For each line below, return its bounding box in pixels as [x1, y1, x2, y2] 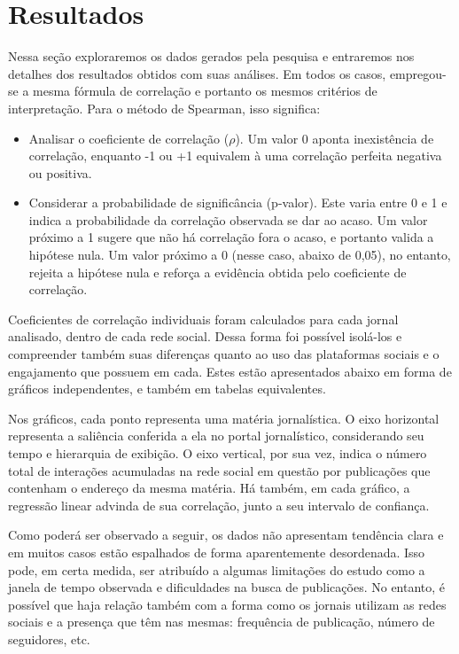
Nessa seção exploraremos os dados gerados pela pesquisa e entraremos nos [8, 47, 415, 66]
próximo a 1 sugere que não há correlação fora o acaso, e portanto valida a [28, 228, 434, 246]
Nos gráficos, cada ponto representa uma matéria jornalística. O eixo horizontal [8, 409, 440, 427]
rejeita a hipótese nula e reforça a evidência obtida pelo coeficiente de [28, 262, 407, 281]
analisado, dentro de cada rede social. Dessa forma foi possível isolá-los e [8, 327, 402, 346]
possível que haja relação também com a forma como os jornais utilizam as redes [8, 595, 447, 613]
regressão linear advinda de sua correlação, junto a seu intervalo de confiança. [8, 495, 430, 514]
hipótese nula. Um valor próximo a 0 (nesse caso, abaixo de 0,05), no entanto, [28, 245, 451, 264]
